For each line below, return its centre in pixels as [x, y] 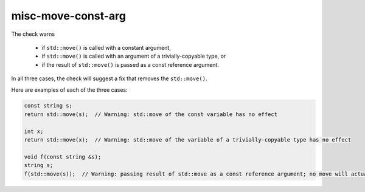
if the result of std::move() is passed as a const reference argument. [130, 64]
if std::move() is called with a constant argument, [106, 47]
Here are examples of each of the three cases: [69, 90]
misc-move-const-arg [68, 16]
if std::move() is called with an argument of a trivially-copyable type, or [134, 56]
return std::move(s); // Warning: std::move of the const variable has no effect [151, 114]
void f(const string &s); [63, 157]
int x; [34, 131]
